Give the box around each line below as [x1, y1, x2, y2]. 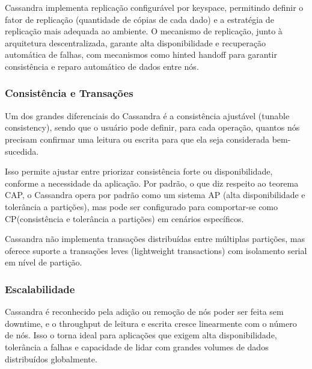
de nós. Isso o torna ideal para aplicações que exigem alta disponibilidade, [5, 329, 277, 341]
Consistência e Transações [5, 85, 133, 101]
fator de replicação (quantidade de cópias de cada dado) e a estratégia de [5, 13, 274, 25]
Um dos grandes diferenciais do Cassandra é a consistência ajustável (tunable [5, 109, 290, 122]
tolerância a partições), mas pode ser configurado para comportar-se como [5, 200, 278, 212]
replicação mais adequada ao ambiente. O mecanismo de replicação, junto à [5, 25, 283, 37]
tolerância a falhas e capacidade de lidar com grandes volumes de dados [5, 340, 269, 353]
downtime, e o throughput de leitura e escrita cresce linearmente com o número [5, 317, 297, 329]
